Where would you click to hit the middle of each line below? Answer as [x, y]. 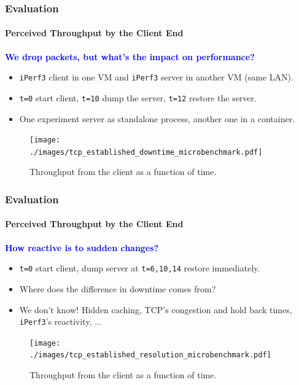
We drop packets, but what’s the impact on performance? [130, 56]
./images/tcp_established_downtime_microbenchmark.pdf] [146, 152]
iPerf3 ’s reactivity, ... [60, 321]
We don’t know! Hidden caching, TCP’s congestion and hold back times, [156, 309]
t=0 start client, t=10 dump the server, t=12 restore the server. [138, 97]
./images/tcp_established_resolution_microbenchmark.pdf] [150, 355]
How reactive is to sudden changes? [82, 247]
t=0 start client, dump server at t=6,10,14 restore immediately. [140, 268]
